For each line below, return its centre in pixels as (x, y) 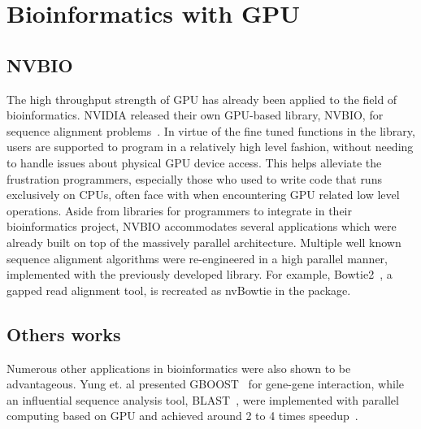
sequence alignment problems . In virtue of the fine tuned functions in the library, (211, 130)
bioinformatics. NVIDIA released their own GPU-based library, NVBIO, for (195, 115)
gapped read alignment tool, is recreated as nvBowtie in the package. (179, 290)
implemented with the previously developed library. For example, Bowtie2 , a (200, 274)
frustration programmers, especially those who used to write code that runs (194, 178)
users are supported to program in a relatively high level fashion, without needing (210, 147)
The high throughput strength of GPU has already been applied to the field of (202, 99)
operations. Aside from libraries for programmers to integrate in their (179, 210)
